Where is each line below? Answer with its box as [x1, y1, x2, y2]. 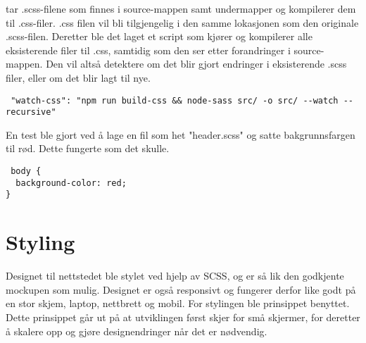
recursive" [6, 107, 56, 118]
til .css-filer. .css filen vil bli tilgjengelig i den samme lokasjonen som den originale [6, 15, 359, 30]
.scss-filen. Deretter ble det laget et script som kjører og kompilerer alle [6, 29, 313, 44]
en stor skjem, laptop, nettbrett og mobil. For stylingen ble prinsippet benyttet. [6, 296, 350, 311]
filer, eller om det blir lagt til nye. [6, 70, 151, 85]
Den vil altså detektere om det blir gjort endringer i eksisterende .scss [46, 56, 347, 71]
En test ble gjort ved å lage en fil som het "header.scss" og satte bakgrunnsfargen [6, 127, 355, 142]
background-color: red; [15, 177, 127, 188]
